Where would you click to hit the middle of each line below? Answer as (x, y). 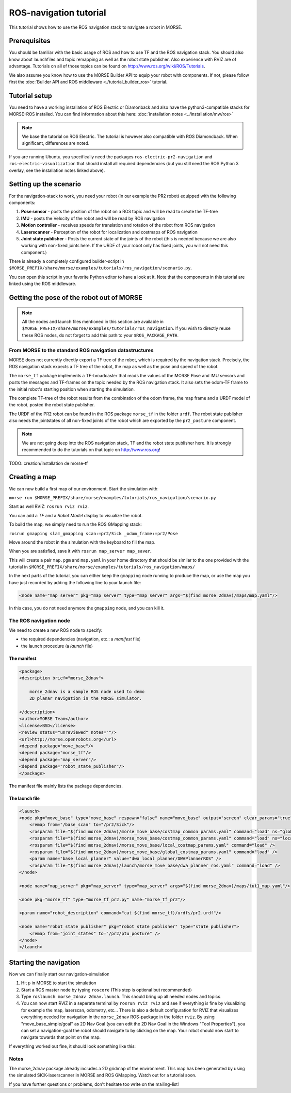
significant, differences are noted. (56, 143)
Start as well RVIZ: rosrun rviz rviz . (49, 506)
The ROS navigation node (40, 621)
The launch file (24, 798)
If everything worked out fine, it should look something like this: (72, 1046)
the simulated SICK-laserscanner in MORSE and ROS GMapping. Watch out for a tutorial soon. (103, 1075)
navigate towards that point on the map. (61, 1037)
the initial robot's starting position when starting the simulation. (72, 389)
